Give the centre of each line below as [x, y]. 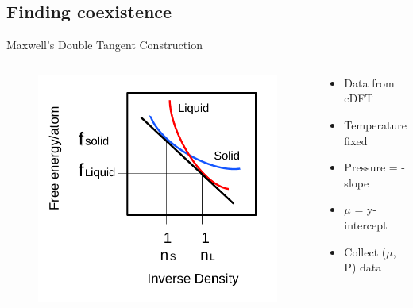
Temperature [375, 124]
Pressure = [371, 167]
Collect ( [365, 251]
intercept [366, 224]
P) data [363, 267]
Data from [369, 82]
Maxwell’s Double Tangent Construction [104, 45]
